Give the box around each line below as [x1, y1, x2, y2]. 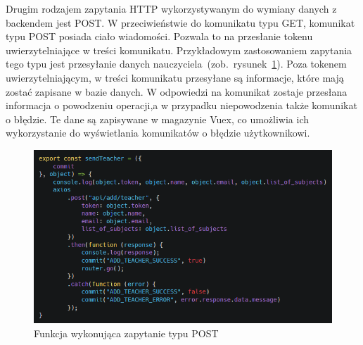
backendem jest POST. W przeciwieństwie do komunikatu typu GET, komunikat [6, 15, 355, 30]
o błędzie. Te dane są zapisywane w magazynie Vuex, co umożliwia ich [6, 111, 310, 126]
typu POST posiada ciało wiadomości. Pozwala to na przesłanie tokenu [6, 29, 313, 44]
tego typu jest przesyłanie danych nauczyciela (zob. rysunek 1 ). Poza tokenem [6, 56, 347, 71]
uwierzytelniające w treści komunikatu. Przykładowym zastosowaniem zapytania [6, 42, 352, 57]
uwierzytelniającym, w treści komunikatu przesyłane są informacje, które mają [6, 70, 344, 84]
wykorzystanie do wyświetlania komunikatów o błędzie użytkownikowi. [6, 125, 310, 140]
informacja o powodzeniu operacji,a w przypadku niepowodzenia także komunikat [6, 98, 357, 113]
